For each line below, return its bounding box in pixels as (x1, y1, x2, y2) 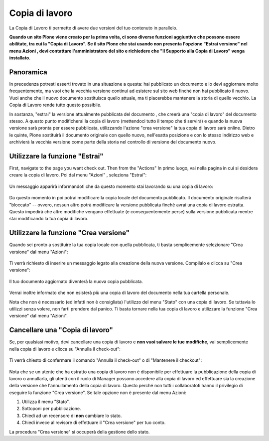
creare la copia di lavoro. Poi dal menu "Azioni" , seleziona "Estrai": (9, 172, 147, 178)
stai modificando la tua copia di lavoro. (9, 216, 89, 222)
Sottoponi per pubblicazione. (21, 406, 82, 412)
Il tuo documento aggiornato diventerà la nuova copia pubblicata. (9, 278, 143, 284)
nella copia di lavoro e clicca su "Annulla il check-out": (9, 346, 121, 352)
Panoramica (9, 68, 47, 76)
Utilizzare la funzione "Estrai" (9, 152, 104, 160)
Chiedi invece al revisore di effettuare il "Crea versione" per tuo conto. (21, 420, 166, 426)
